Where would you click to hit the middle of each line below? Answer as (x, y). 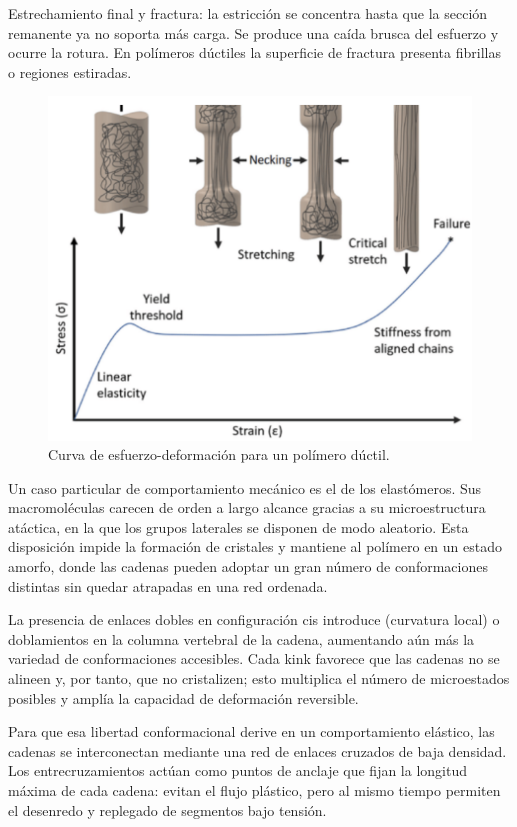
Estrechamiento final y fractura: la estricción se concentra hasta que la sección (248, 13)
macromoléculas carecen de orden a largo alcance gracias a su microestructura (247, 507)
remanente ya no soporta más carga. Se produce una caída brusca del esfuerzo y (253, 32)
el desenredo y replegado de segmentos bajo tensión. (167, 809)
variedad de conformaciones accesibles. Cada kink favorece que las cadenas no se (254, 658)
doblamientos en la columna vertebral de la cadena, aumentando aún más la (241, 638)
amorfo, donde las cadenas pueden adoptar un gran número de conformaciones (248, 566)
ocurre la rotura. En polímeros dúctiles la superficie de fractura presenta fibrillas (254, 52)
